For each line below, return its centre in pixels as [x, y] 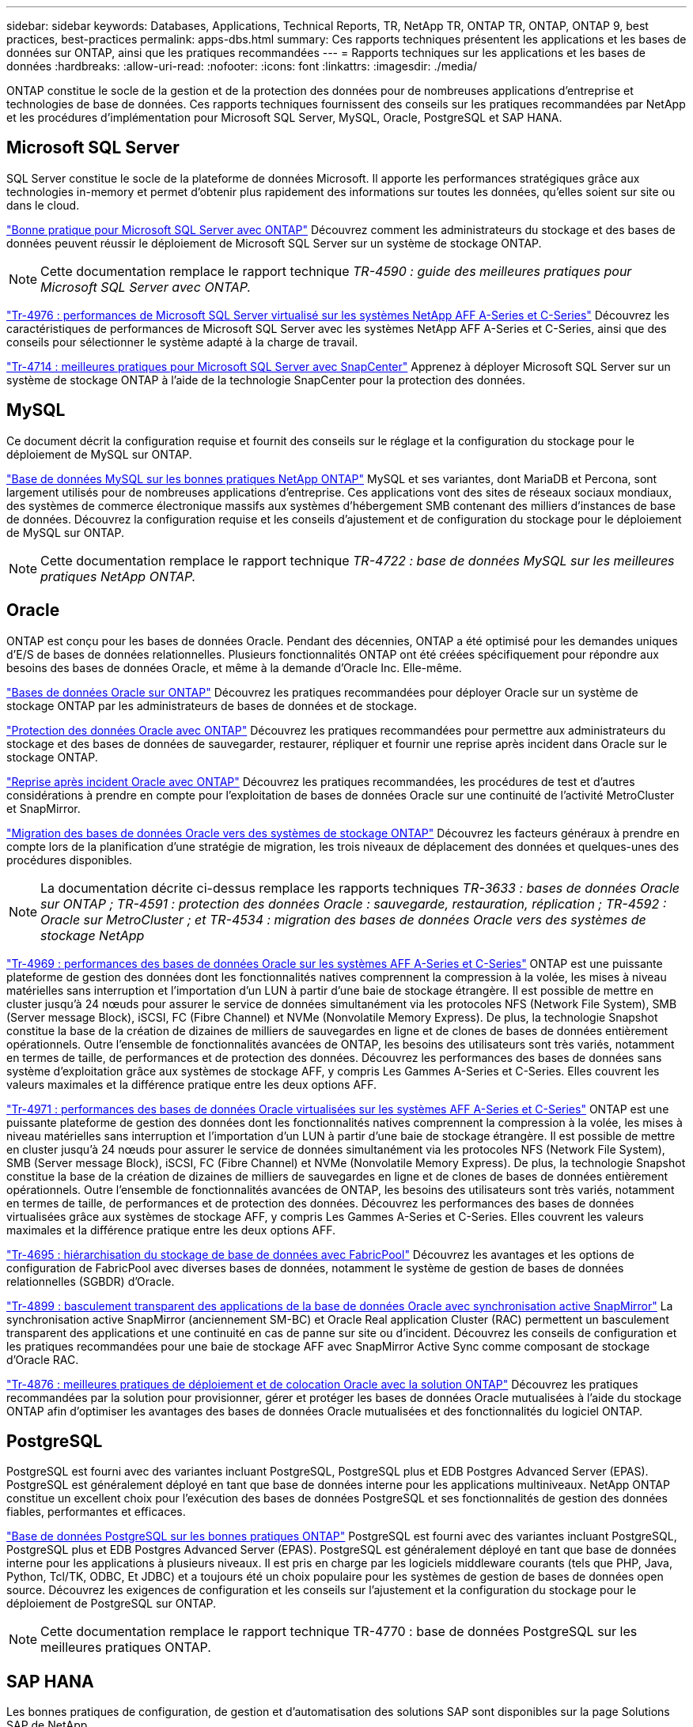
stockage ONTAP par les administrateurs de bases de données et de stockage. [212, 705]
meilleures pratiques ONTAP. [126, 1648]
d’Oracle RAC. [43, 1359]
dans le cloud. [43, 205]
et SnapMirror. [44, 808]
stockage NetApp [93, 935]
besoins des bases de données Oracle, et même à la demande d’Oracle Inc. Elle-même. [234, 667]
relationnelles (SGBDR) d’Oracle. [91, 1281]
